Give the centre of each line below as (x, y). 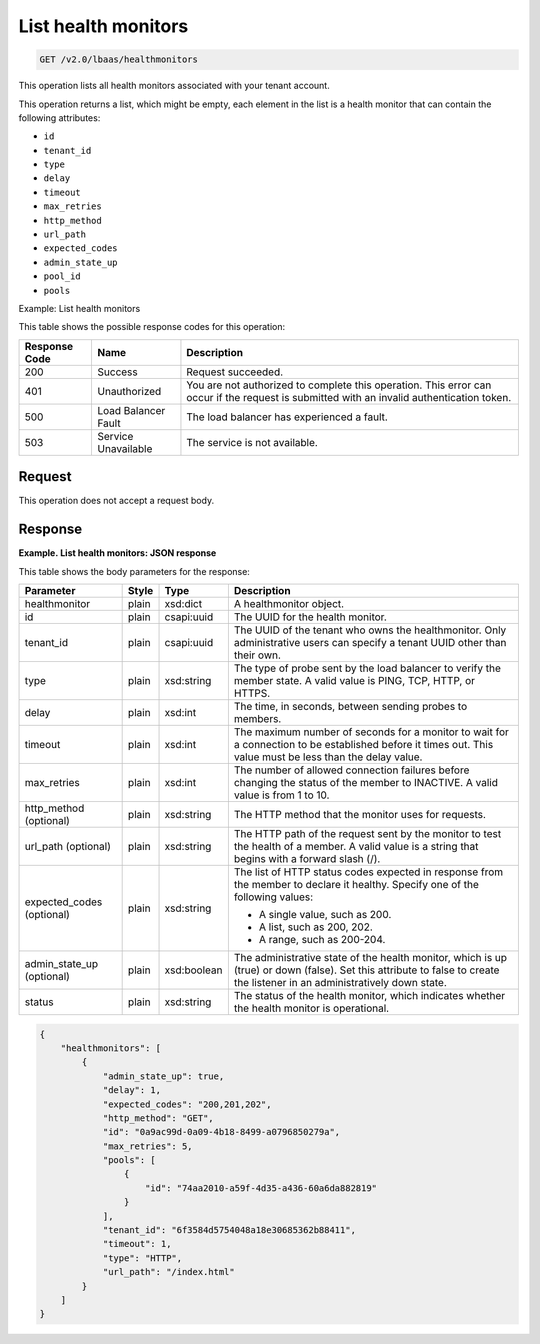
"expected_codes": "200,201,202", (187, 1104)
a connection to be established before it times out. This (363, 744)
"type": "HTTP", (142, 1258)
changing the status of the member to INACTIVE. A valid (366, 782)
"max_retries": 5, (148, 1146)
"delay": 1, (132, 1090)
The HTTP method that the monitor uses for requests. (360, 814)
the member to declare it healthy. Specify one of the (356, 884)
